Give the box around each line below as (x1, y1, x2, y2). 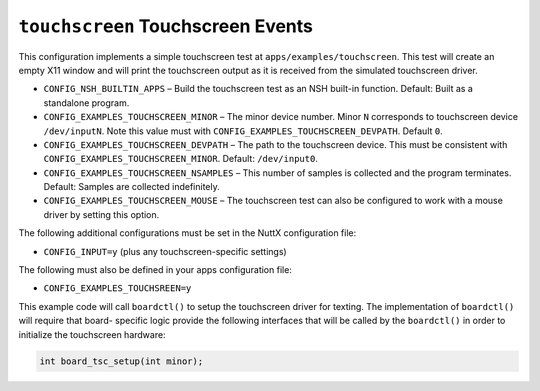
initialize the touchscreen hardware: (18, 328, 166, 340)
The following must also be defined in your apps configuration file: (18, 264, 292, 276)
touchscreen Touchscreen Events (18, 15, 314, 37)
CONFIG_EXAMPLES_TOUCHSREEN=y (43, 283, 192, 294)
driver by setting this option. (43, 208, 160, 220)
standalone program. (43, 96, 130, 109)
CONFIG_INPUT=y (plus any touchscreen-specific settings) (43, 245, 287, 257)
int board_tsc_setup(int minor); (39, 355, 204, 367)
